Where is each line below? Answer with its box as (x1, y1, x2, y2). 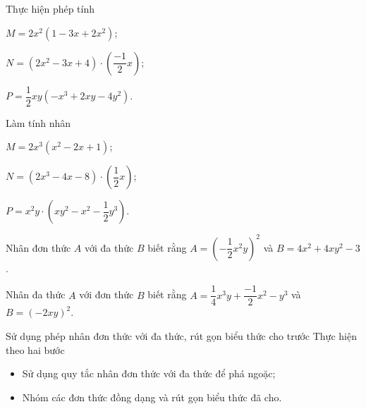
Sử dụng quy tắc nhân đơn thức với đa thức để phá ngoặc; (22, 366, 276, 381)
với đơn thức (79, 287, 134, 302)
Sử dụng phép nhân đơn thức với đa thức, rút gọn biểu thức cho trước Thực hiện (6, 329, 357, 343)
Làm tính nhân (6, 115, 71, 130)
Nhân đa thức (6, 287, 66, 302)
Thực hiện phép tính (6, 1, 95, 16)
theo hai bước (6, 342, 65, 357)
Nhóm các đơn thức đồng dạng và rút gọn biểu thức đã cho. (22, 389, 282, 404)
